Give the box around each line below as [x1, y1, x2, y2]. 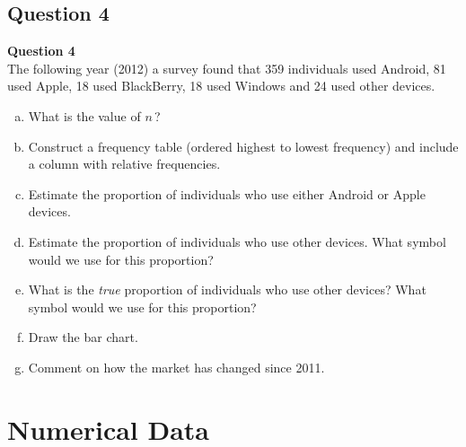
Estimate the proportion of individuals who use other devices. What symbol [28, 232, 446, 250]
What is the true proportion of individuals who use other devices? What [28, 280, 426, 299]
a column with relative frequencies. [28, 154, 221, 173]
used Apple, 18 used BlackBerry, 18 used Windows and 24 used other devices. [7, 76, 435, 95]
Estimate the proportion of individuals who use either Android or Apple [28, 184, 426, 203]
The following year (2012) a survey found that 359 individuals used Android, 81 [7, 58, 446, 77]
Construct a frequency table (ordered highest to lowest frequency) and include [28, 136, 459, 155]
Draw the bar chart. [28, 328, 138, 346]
